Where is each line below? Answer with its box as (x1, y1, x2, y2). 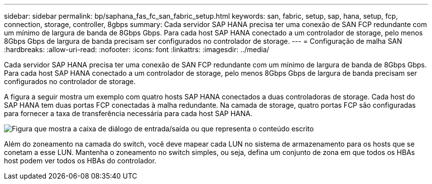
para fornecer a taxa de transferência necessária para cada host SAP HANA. (4, 109, 252, 118)
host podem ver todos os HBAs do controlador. (4, 156, 157, 165)
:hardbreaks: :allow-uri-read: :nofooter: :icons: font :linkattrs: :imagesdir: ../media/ (4, 45, 269, 54)
